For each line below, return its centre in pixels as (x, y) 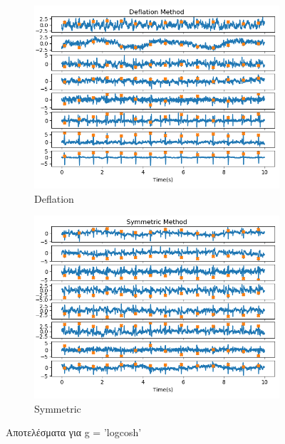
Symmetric (58, 408)
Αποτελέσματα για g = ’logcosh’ (74, 432)
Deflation (54, 198)
